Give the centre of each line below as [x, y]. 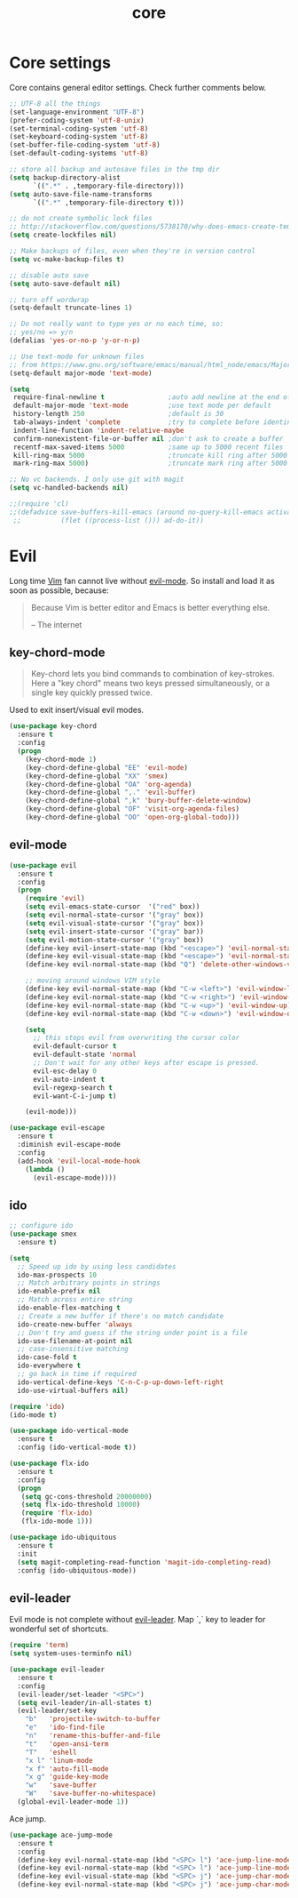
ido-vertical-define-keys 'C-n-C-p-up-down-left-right [121, 1382]
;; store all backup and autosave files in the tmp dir [114, 170]
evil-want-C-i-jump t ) [74, 1096]
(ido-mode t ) [33, 1415]
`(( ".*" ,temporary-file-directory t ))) [108, 203]
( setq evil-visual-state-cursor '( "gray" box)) [114, 923]
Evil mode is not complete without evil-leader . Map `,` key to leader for [137, 1620]
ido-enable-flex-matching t [69, 1308]
